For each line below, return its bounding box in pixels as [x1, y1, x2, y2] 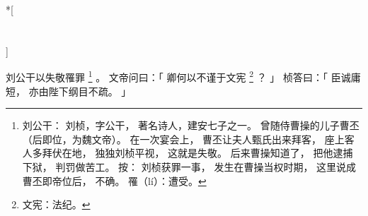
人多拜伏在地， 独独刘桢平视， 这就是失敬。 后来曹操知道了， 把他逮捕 [22, 145, 353, 160]
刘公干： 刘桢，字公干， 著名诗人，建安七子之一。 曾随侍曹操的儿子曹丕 [22, 118, 360, 133]
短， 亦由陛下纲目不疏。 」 [6, 83, 132, 98]
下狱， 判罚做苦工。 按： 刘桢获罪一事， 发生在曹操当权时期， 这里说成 [22, 160, 357, 174]
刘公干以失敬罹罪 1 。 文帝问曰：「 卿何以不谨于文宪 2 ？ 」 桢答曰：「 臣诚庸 [6, 68, 361, 85]
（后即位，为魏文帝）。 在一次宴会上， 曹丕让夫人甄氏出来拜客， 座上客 [22, 131, 355, 146]
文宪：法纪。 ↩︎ [22, 197, 91, 212]
